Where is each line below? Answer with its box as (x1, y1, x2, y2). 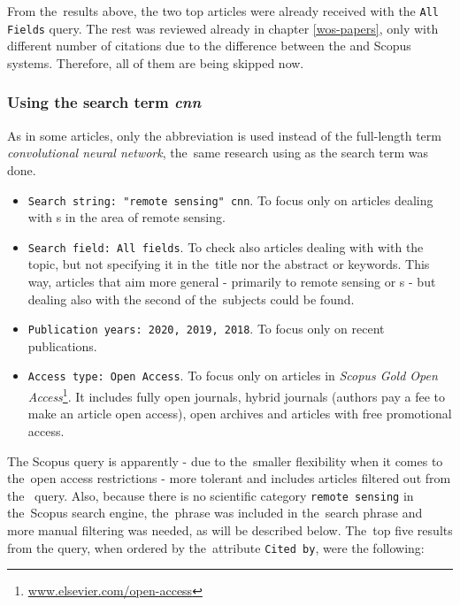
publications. (27, 336, 97, 355)
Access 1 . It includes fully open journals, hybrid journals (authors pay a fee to (27, 385, 446, 405)
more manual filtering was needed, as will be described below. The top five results (7, 520, 453, 539)
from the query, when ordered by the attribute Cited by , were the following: (7, 538, 425, 556)
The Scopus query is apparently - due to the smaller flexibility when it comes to (7, 451, 443, 470)
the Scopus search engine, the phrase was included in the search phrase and (7, 503, 423, 522)
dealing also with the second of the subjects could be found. (27, 289, 355, 308)
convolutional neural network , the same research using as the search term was (7, 143, 429, 162)
